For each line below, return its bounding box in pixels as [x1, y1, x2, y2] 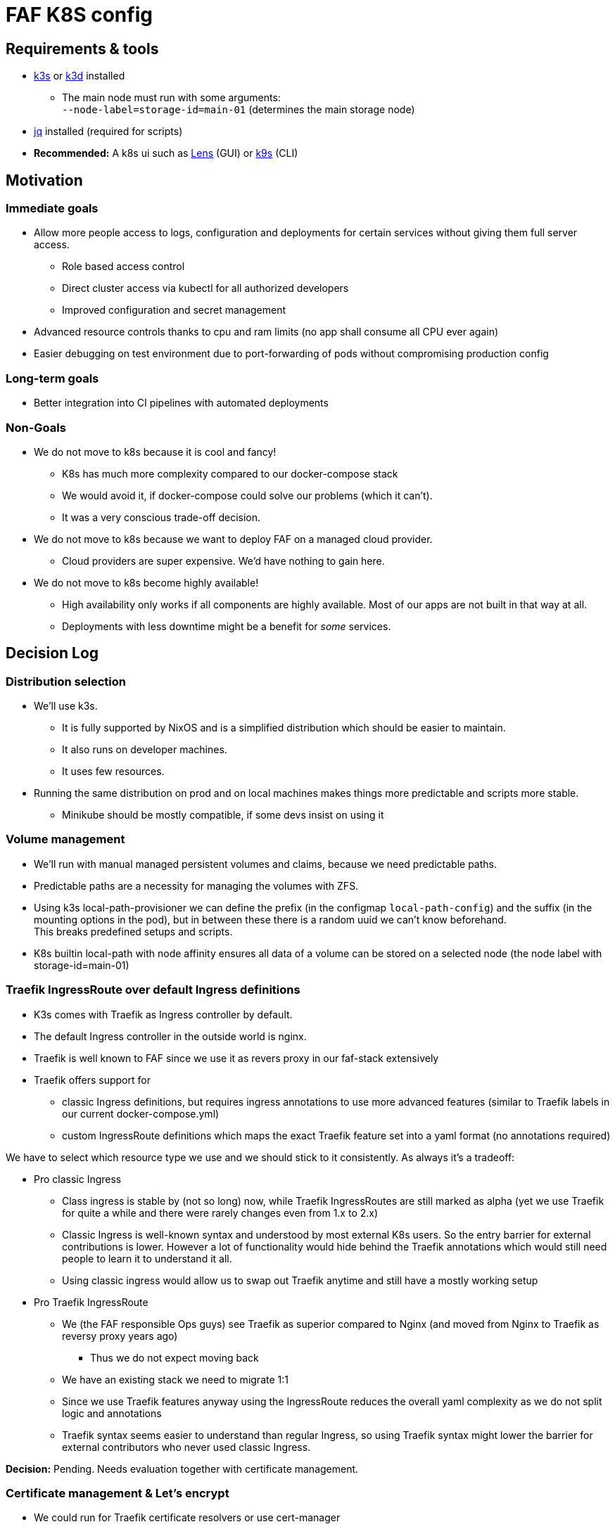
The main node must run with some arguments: [62, 91, 281, 104]
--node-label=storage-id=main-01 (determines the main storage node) [62, 103, 415, 116]
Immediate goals [6, 201, 99, 216]
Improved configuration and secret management [62, 304, 286, 316]
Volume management [6, 832, 125, 847]
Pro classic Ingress [34, 1172, 122, 1185]
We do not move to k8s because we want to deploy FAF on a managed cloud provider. [34, 532, 433, 545]
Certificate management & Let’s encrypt [6, 1485, 229, 1500]
